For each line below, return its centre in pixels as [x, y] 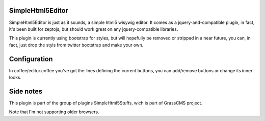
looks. [15, 77]
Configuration [31, 59]
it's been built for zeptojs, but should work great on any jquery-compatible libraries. [93, 29]
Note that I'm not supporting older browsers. [54, 112]
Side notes [26, 91]
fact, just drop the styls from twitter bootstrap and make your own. [76, 45]
